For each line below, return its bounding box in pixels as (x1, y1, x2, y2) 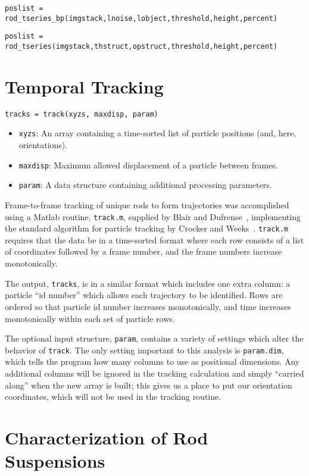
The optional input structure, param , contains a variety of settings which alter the (5, 332, 304, 345)
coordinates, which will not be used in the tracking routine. (5, 390, 221, 403)
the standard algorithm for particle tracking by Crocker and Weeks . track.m (5, 222, 289, 234)
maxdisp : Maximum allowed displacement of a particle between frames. (18, 158, 278, 171)
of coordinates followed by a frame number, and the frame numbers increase (5, 245, 282, 258)
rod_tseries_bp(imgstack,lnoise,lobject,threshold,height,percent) (5, 14, 278, 23)
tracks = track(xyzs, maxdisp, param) (5, 109, 158, 118)
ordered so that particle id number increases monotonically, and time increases (5, 300, 291, 312)
